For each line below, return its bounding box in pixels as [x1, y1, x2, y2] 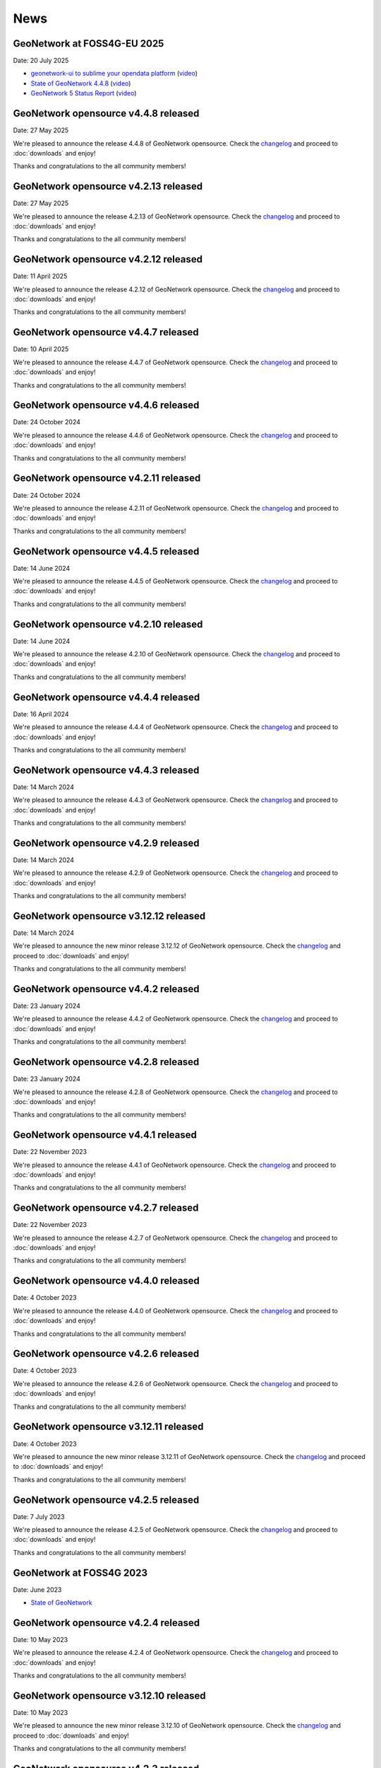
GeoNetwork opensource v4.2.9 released [13, 837, 200, 849]
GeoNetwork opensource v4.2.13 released [13, 180, 203, 192]
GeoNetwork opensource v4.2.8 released [13, 1056, 200, 1068]
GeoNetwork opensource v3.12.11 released [13, 1421, 204, 1433]
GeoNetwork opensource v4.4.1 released [13, 1129, 197, 1141]
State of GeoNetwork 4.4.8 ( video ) [30, 78, 131, 88]
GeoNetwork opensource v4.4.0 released [13, 1275, 200, 1287]
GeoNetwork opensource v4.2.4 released [13, 1617, 200, 1629]
